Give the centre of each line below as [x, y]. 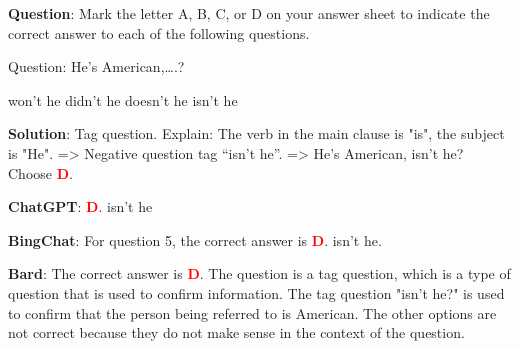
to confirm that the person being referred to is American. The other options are [252, 312]
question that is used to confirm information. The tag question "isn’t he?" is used [256, 292]
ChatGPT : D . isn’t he [80, 206]
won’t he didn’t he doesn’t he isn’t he [123, 99]
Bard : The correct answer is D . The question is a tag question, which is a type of [259, 273]
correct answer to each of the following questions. [159, 32]
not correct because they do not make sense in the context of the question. [236, 332]
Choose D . [40, 172]
